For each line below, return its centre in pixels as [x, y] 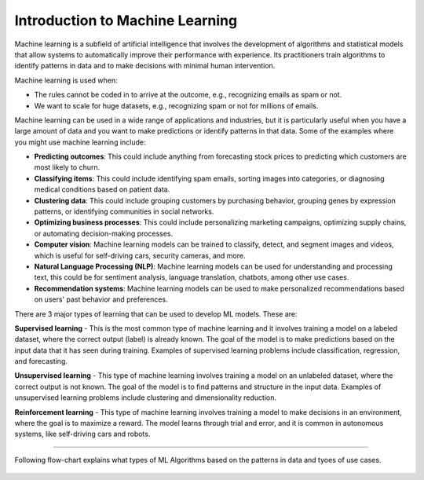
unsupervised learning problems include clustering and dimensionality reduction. [146, 398]
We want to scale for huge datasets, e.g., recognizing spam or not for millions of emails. [176, 105]
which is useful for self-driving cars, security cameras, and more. [140, 255]
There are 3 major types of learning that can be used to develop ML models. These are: [156, 313]
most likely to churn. [67, 167]
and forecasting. [41, 361]
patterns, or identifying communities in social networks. [124, 211]
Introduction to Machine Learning [126, 20]
